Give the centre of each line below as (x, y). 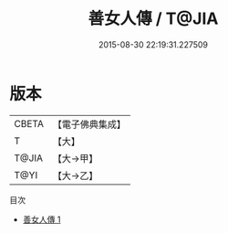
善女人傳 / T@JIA (153, 19)
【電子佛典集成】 (89, 124)
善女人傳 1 (41, 219)
